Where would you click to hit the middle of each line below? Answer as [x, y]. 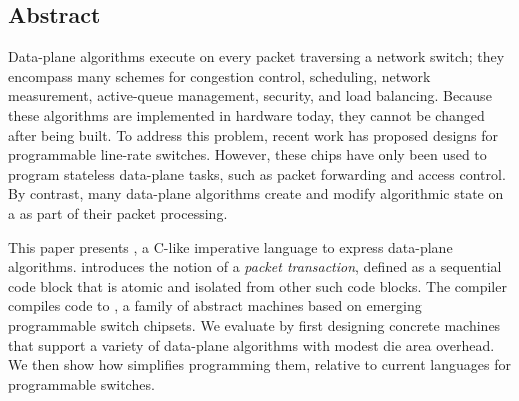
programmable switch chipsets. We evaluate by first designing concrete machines [254, 324]
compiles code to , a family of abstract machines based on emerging [215, 305]
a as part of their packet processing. [118, 212]
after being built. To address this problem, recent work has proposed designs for [253, 134]
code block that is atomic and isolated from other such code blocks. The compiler [257, 285]
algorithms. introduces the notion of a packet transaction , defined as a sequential [255, 266]
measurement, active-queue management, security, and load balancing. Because [250, 95]
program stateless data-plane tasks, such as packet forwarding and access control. [257, 173]
